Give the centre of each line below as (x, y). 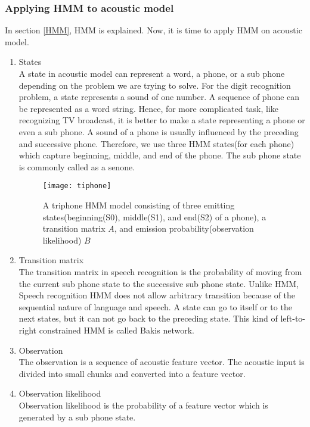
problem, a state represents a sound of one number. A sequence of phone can (159, 97)
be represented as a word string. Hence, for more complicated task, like (149, 108)
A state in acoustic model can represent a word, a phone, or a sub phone (152, 73)
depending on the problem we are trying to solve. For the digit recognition (155, 85)
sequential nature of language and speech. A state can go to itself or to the (155, 306)
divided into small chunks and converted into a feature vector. (132, 373)
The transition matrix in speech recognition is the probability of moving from (160, 271)
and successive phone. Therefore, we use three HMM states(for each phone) (156, 143)
